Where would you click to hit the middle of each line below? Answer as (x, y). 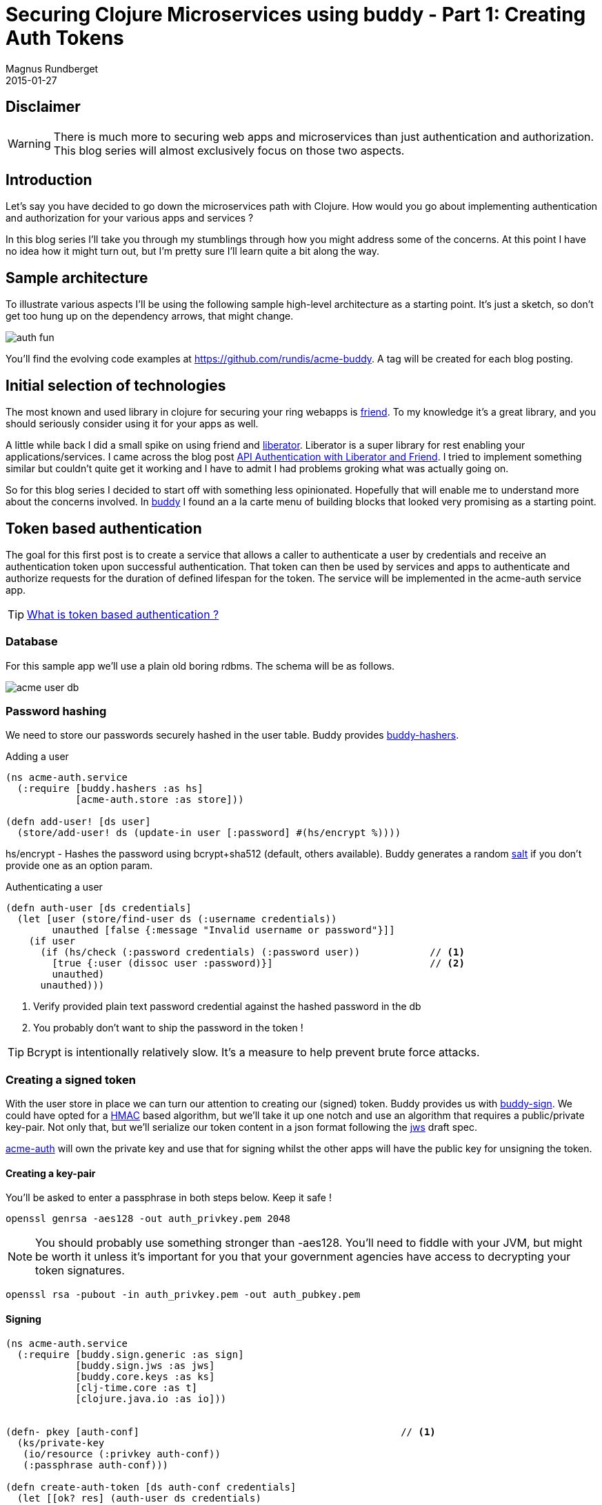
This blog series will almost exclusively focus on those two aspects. (229, 150)
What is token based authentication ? (123, 614)
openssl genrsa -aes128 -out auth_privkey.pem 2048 (148, 1219)
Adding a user (37, 757)
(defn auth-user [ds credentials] (99, 908)
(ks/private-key (61, 1443)
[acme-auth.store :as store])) (160, 800)
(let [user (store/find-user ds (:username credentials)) (177, 919)
